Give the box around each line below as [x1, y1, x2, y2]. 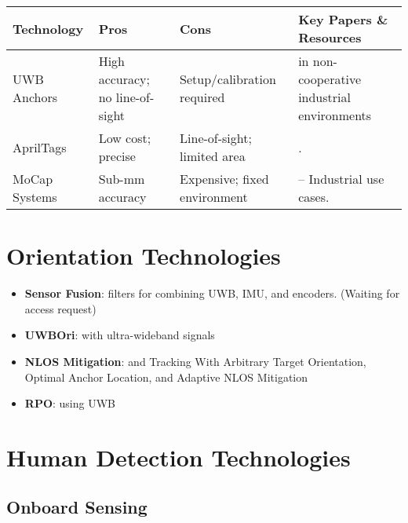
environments [298, 106, 372, 124]
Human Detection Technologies [6, 441, 351, 473]
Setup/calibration [180, 70, 276, 88]
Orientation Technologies [6, 240, 281, 272]
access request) [24, 300, 97, 316]
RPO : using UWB [24, 395, 115, 411]
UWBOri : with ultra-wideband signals [24, 327, 215, 343]
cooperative [298, 70, 362, 88]
